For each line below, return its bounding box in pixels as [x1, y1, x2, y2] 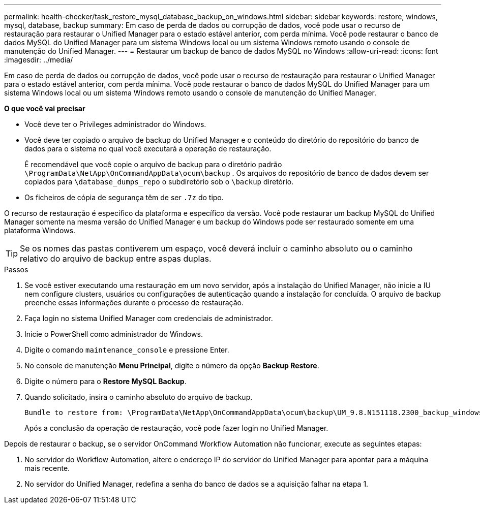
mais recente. [24, 464, 70, 472]
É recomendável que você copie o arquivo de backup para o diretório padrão [24, 160, 282, 169]
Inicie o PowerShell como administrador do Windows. [24, 330, 203, 338]
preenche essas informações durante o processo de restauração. [24, 298, 244, 307]
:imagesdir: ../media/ [4, 55, 73, 64]
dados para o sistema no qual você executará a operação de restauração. [24, 144, 272, 153]
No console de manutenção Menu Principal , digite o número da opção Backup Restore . [24, 361, 319, 370]
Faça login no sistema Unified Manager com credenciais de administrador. [24, 314, 273, 323]
